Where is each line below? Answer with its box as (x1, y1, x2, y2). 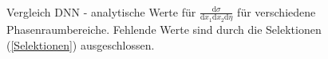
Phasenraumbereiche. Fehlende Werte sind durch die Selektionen (6, 21, 322, 38)
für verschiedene (237, 3, 316, 20)
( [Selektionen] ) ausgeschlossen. (6, 37, 155, 53)
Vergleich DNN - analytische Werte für (6, 3, 196, 20)
